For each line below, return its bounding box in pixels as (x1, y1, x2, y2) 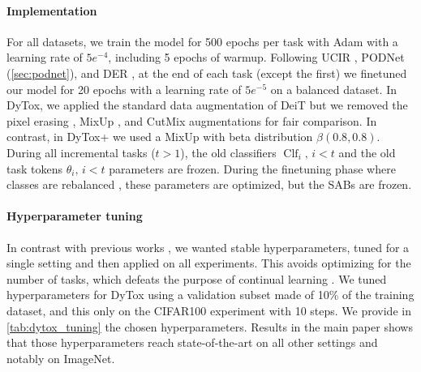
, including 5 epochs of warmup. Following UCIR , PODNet (108, 49, 405, 66)
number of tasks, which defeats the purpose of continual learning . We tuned (6, 270, 387, 287)
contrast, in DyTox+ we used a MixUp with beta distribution (6, 128, 313, 145)
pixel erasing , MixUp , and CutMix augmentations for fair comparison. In (6, 112, 377, 129)
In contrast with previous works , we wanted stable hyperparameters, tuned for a (6, 238, 410, 255)
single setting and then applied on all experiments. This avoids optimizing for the (6, 254, 411, 272)
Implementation (6, 2, 97, 19)
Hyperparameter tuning (6, 207, 143, 224)
